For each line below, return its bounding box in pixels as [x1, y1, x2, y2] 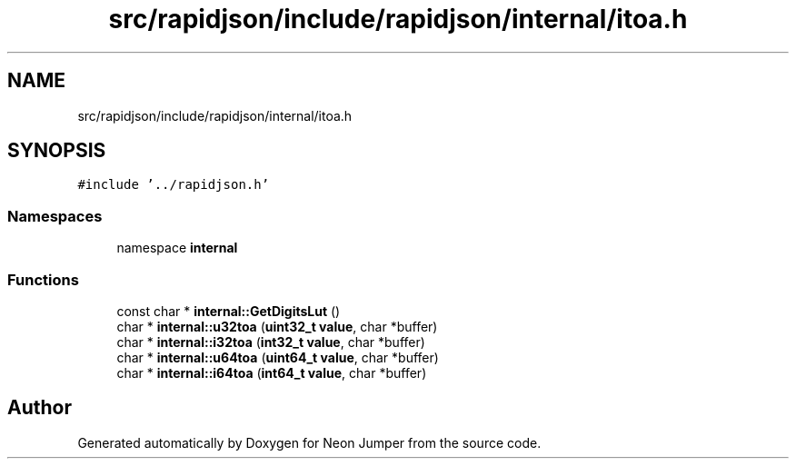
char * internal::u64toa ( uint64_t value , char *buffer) [116, 349, 439, 365]
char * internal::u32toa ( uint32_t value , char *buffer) [116, 318, 438, 334]
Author [7, 396, 72, 420]
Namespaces [7, 206, 103, 225]
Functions [7, 270, 79, 289]
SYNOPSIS [7, 139, 106, 163]
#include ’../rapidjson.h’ [77, 177, 270, 193]
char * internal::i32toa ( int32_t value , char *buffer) [116, 333, 425, 350]
